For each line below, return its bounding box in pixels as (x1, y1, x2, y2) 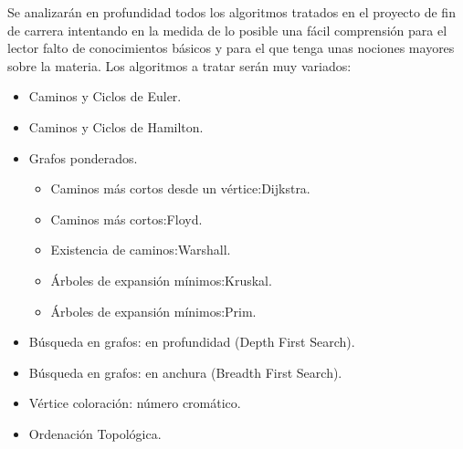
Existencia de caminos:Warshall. (50, 240, 231, 259)
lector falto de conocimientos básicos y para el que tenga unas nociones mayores (7, 38, 455, 57)
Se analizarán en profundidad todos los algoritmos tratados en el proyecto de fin (7, 3, 456, 21)
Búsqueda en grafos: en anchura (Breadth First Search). (28, 362, 342, 381)
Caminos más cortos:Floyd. (50, 209, 203, 228)
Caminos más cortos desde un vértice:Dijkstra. (50, 179, 310, 198)
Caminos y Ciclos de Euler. (28, 87, 182, 106)
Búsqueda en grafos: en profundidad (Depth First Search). (28, 332, 355, 351)
